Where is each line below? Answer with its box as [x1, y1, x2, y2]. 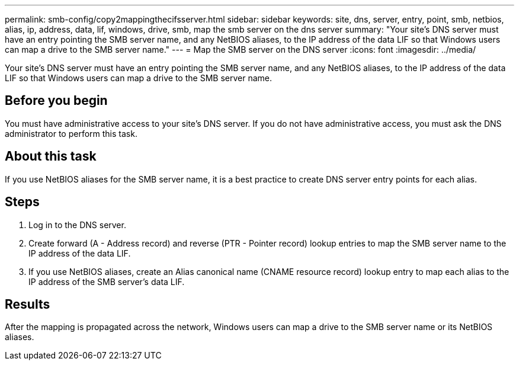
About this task [5, 149, 97, 164]
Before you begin [5, 93, 108, 108]
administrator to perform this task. [5, 128, 137, 139]
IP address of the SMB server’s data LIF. [28, 276, 185, 287]
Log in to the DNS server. [28, 219, 126, 230]
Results [5, 296, 50, 312]
